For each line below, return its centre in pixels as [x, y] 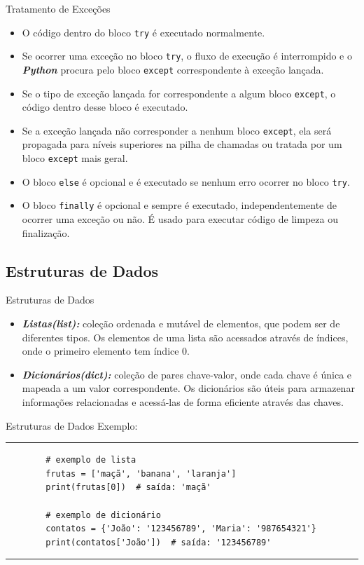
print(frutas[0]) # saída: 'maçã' [128, 488]
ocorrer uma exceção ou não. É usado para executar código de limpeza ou [180, 219]
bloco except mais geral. [75, 158]
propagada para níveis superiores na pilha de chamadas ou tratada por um [182, 144]
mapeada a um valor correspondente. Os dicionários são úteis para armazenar [188, 388]
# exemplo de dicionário [103, 515]
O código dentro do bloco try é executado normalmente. [143, 32]
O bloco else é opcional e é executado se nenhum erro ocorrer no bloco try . [186, 181]
